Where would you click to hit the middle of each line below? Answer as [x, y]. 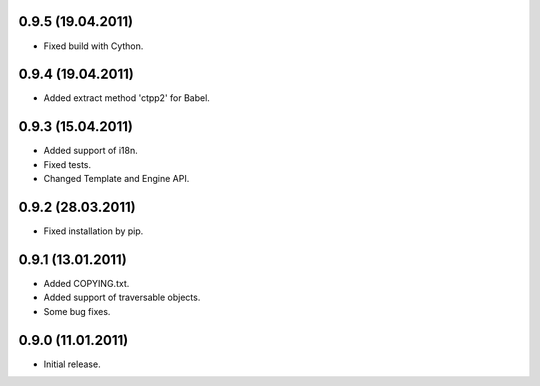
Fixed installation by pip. [93, 231]
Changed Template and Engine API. [116, 179]
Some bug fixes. [77, 311]
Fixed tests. [67, 164]
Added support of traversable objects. [122, 297]
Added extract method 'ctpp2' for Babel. [126, 98]
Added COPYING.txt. [86, 283]
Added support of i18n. [91, 151]
